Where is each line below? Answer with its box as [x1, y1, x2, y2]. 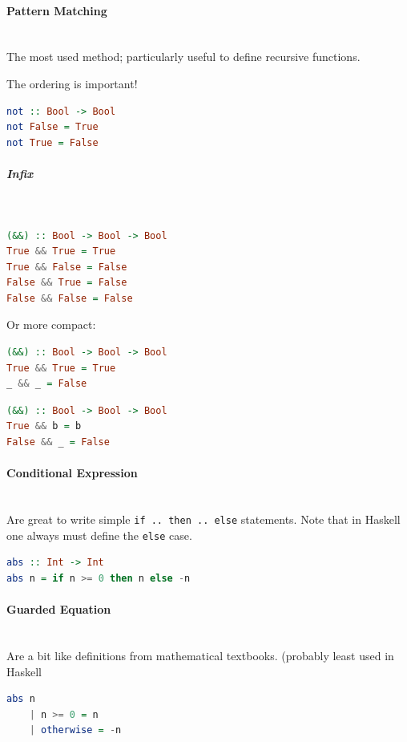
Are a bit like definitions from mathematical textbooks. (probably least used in [6, 647, 394, 663]
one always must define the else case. [6, 526, 192, 543]
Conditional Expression [6, 464, 138, 481]
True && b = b [6, 420, 82, 432]
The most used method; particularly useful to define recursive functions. [6, 48, 361, 65]
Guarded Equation [6, 601, 111, 618]
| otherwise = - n [29, 724, 122, 736]
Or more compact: [6, 316, 96, 333]
